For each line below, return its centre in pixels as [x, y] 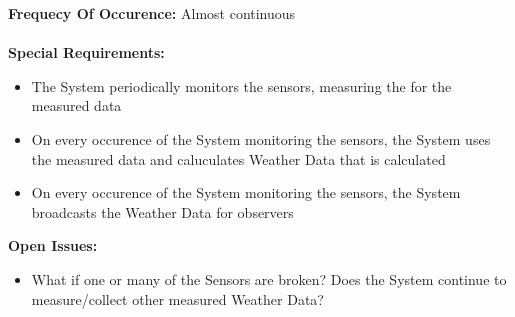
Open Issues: [53, 245]
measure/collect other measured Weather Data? [177, 298]
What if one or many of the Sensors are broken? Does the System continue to [269, 278]
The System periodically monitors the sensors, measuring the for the [241, 85]
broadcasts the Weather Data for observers [162, 211]
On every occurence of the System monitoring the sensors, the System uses [261, 138]
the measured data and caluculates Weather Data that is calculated [238, 158]
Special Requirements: [86, 52]
